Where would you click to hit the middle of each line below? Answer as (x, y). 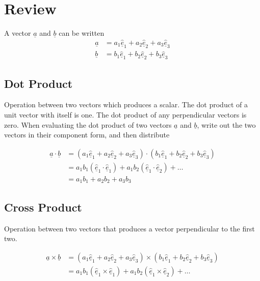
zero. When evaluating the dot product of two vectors (88, 124)
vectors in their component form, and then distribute (87, 135)
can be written (82, 33)
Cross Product (43, 207)
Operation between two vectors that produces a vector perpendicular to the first (129, 228)
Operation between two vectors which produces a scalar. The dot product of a (126, 104)
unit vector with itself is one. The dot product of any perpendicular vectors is (125, 115)
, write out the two (226, 124)
